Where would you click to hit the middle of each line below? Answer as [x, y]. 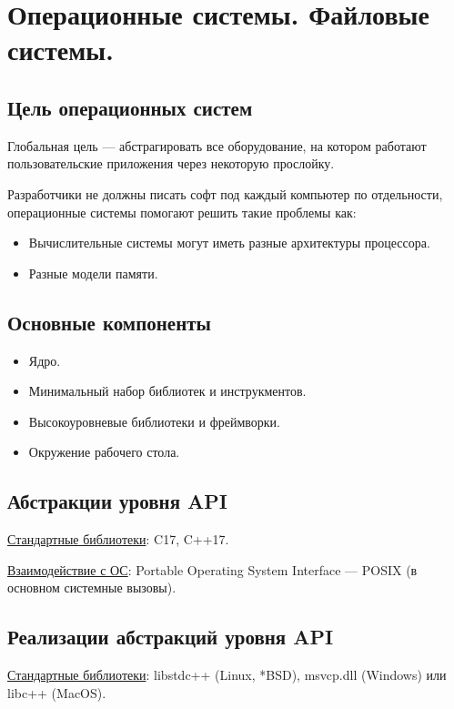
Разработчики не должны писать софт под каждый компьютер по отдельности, [225, 193]
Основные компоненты [109, 322]
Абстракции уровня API [118, 501]
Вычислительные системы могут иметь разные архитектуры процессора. [229, 243]
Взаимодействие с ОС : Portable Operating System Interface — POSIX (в [212, 569]
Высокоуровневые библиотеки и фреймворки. [154, 421]
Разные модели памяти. [93, 273]
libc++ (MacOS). [57, 692]
